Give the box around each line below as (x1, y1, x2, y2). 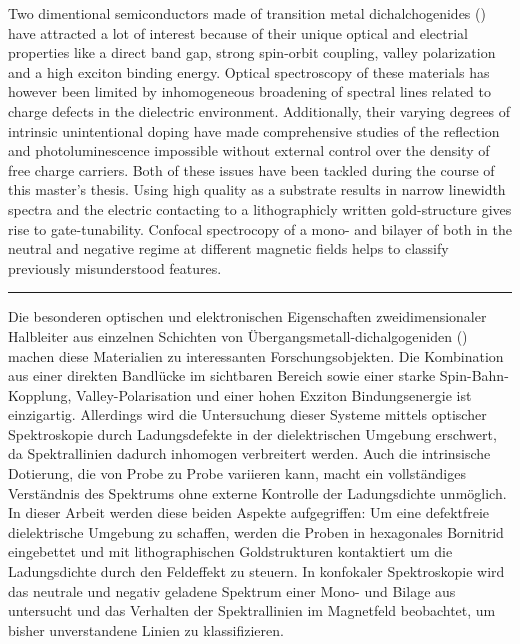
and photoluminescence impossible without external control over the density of (8, 140, 490, 161)
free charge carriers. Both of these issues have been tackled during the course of (8, 159, 495, 180)
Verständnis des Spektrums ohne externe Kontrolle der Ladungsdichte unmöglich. (8, 482, 507, 503)
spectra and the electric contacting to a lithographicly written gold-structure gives (8, 198, 512, 219)
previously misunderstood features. (8, 257, 222, 278)
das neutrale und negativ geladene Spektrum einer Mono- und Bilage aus (8, 580, 456, 601)
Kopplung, (8, 384, 72, 405)
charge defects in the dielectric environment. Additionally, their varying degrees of (8, 100, 511, 121)
